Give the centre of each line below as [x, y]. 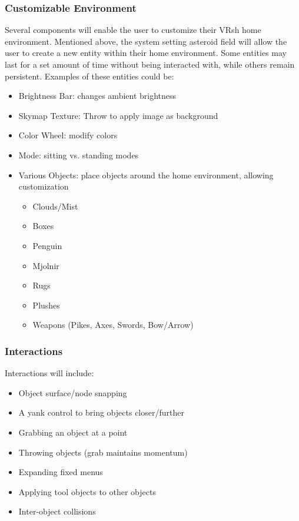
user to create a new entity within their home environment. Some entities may [146, 53]
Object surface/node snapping [73, 392]
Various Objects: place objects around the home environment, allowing [146, 175]
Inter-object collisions [57, 511]
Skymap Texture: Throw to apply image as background [118, 115]
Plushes [46, 305]
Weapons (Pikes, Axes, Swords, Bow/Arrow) [113, 325]
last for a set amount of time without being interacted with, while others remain [150, 64]
